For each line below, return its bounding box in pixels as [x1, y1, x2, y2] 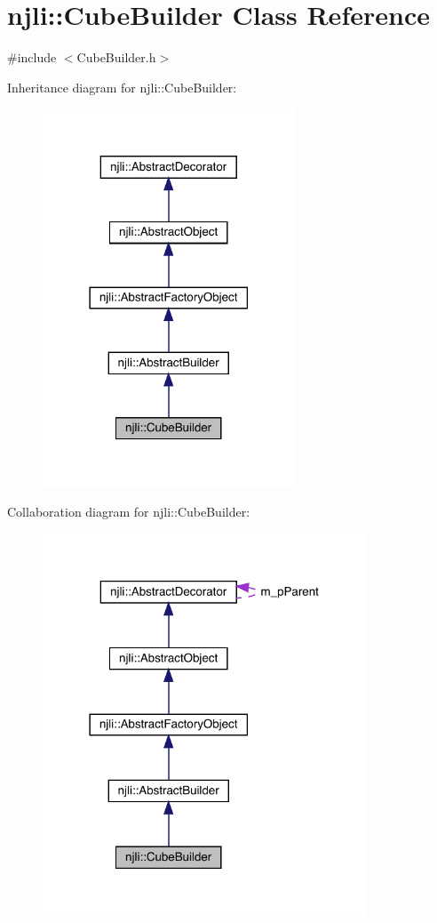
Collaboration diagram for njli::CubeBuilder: [7, 502, 250, 521]
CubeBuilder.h [76, 48, 156, 67]
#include [7, 48, 57, 67]
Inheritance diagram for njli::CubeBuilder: [7, 77, 237, 96]
